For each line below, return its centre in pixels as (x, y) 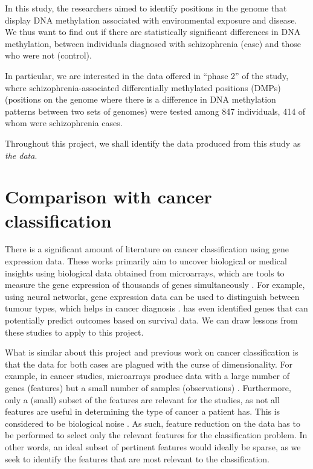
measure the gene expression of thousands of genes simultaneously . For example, (155, 285)
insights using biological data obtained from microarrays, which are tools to (145, 273)
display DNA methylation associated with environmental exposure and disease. (151, 20)
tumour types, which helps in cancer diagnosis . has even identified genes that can (156, 308)
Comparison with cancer (108, 196)
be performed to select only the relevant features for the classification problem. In (156, 435)
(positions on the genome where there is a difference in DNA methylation (140, 99)
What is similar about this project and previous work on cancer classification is (152, 352)
